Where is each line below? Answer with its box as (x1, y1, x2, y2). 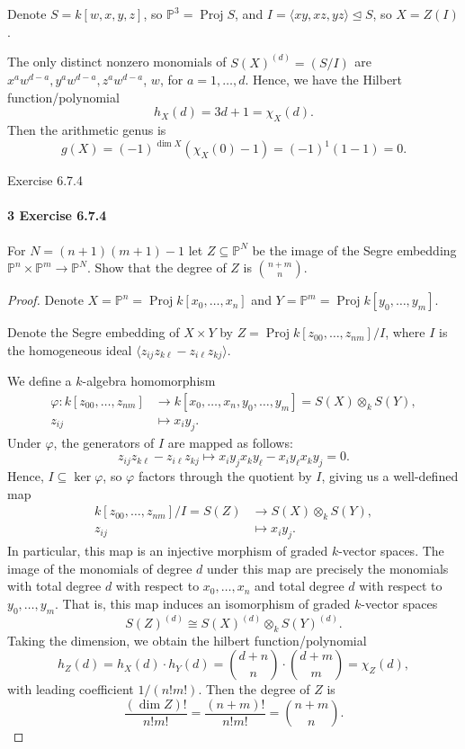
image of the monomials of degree (7, 558, 192, 577)
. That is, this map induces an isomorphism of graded (55, 593, 351, 612)
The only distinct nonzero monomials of (7, 52, 227, 71)
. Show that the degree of (86, 258, 227, 277)
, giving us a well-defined (321, 467, 459, 486)
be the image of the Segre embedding (252, 240, 457, 259)
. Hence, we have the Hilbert (245, 70, 403, 89)
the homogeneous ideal (7, 340, 132, 359)
